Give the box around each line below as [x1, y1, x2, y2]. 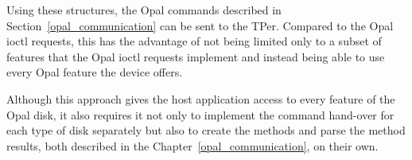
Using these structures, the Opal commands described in [6, 2, 282, 18]
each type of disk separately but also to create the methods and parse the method [6, 122, 406, 139]
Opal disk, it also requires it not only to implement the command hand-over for [6, 106, 395, 123]
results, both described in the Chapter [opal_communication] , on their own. [6, 137, 379, 154]
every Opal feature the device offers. [6, 64, 183, 80]
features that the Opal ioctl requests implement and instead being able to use [6, 48, 385, 64]
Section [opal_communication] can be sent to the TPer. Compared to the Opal [6, 17, 394, 33]
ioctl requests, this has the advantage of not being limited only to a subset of [6, 33, 382, 49]
